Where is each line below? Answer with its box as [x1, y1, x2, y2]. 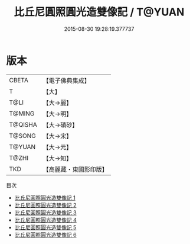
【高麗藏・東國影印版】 [42, 165, 108, 174]
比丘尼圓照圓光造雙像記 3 [14, 208, 77, 216]
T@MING [9, 109, 35, 117]
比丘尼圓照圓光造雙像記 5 [14, 223, 77, 231]
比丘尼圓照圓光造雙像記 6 [14, 231, 77, 238]
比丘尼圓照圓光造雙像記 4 [14, 216, 77, 223]
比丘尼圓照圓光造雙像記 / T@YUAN [14, 5, 185, 19]
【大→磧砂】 [42, 121, 78, 129]
